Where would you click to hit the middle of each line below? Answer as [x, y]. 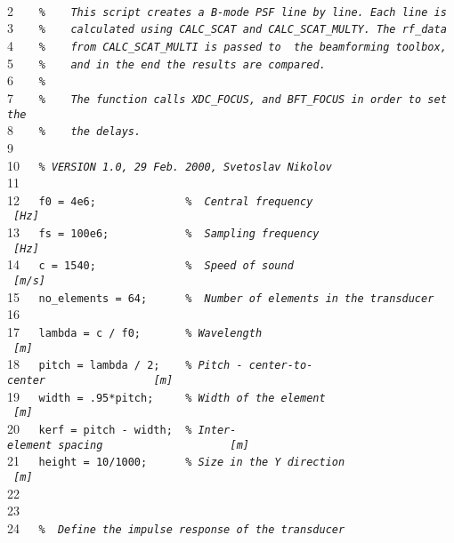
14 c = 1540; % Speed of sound [150, 264]
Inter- [217, 430]
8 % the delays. [74, 130]
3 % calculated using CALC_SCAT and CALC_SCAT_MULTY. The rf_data [227, 28]
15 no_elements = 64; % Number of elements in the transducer [221, 296]
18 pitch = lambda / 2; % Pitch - [125, 364]
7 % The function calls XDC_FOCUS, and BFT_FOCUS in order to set [227, 97]
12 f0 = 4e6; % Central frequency [160, 200]
